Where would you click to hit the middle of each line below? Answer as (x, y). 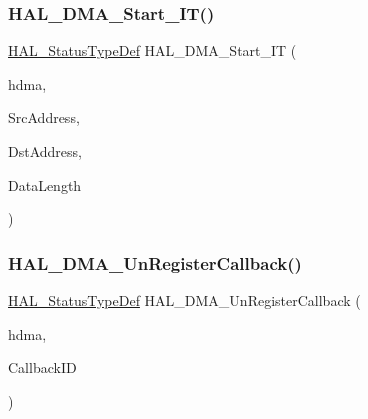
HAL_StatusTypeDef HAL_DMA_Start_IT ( (152, 50)
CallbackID (42, 367)
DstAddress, (45, 151)
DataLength (45, 184)
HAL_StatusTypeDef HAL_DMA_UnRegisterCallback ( (184, 300)
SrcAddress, (44, 117)
